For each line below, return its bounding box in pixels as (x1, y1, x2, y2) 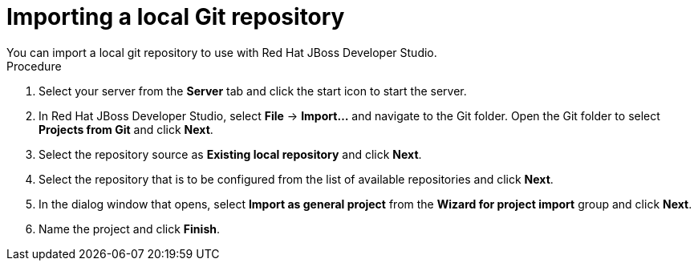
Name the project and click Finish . (39, 221, 220, 236)
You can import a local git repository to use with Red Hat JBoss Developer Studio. (6, 45, 437, 59)
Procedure (6, 59, 62, 73)
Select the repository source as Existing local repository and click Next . (39, 147, 422, 161)
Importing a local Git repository (6, 3, 345, 30)
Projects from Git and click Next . (39, 122, 213, 136)
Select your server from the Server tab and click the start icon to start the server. (39, 83, 467, 98)
